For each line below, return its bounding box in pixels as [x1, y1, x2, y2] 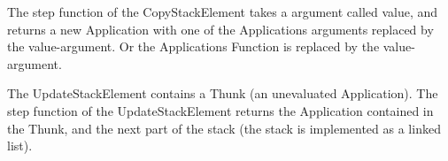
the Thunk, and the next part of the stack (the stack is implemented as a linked [7, 119, 441, 137]
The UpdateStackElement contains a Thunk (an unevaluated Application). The [7, 84, 438, 103]
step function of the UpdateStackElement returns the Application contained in [7, 101, 434, 119]
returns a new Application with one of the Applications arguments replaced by [7, 19, 434, 38]
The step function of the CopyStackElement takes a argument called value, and [7, 3, 438, 20]
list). [7, 136, 33, 155]
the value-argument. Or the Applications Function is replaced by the [7, 37, 380, 56]
